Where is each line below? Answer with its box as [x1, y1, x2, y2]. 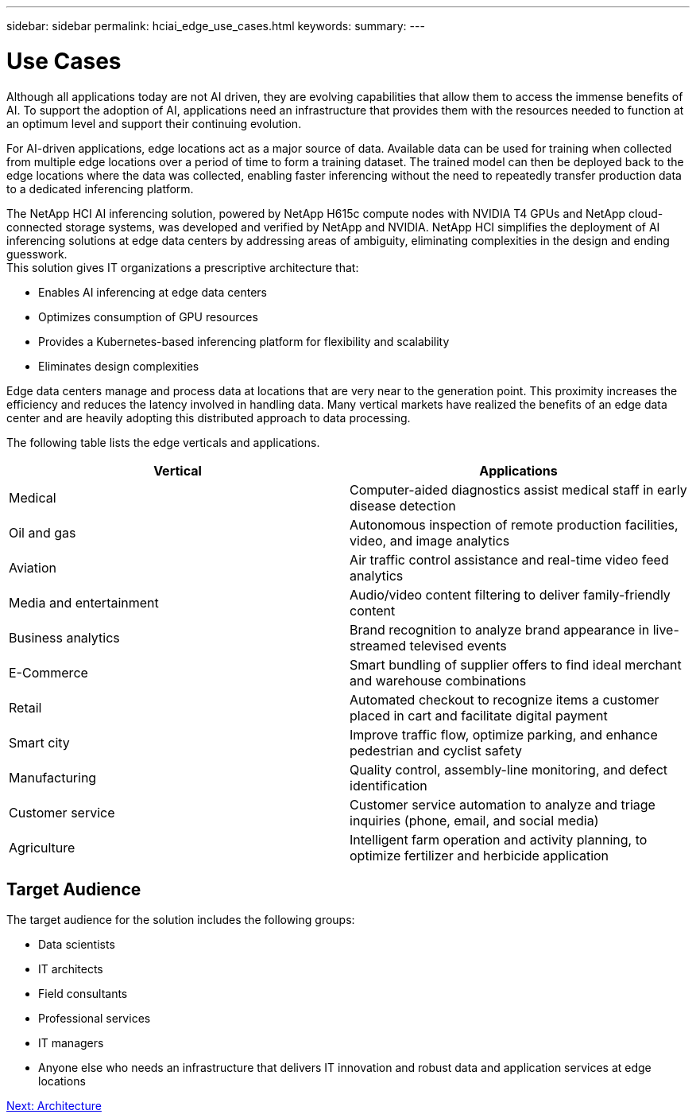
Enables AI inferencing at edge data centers [38, 285, 267, 299]
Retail [9, 699, 42, 716]
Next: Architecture [6, 1099, 102, 1113]
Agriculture [9, 839, 75, 856]
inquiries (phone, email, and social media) [350, 812, 599, 829]
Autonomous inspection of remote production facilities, [350, 516, 679, 533]
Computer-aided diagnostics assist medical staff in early [350, 481, 687, 498]
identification [350, 777, 427, 794]
